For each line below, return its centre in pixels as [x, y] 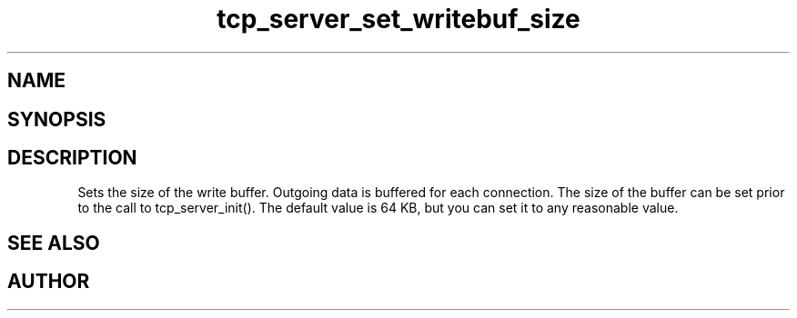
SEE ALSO [54, 243]
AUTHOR [49, 282]
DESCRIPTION [72, 158]
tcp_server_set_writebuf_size [398, 19]
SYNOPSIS [57, 119]
